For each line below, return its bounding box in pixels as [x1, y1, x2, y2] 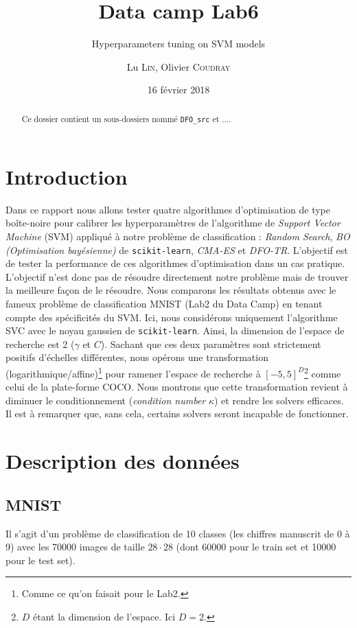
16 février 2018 [147, 82, 210, 97]
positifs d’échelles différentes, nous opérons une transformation [5, 350, 268, 364]
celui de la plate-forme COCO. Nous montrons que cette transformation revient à [5, 380, 348, 394]
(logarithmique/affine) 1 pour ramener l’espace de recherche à [5, 364, 261, 380]
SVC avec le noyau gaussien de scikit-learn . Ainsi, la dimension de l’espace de [5, 323, 345, 338]
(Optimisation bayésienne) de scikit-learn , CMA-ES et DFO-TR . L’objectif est [5, 242, 348, 257]
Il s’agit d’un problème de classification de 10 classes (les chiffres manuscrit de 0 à [5, 526, 350, 540]
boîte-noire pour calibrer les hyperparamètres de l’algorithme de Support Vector [5, 216, 341, 230]
